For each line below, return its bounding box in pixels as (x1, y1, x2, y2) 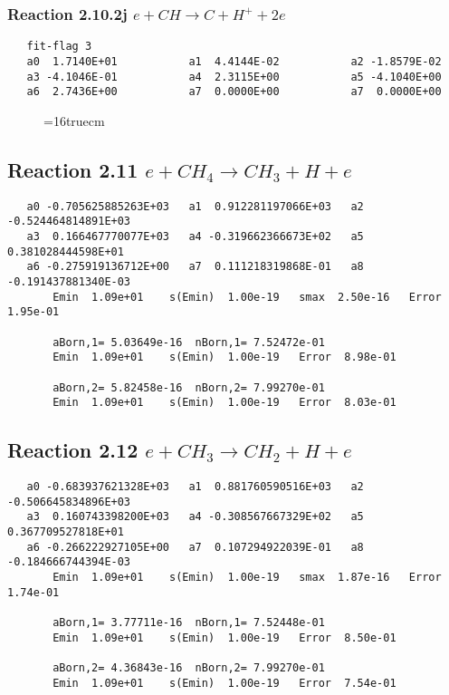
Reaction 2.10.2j (7, 2, 128, 24)
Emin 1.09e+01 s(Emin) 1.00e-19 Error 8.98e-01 (53, 351, 396, 364)
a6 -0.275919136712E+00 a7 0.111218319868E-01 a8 (26, 260, 364, 274)
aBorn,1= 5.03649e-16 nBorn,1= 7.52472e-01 (53, 335, 325, 349)
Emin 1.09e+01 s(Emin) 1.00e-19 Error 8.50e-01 (53, 631, 396, 644)
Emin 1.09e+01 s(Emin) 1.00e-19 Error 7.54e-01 (53, 676, 396, 690)
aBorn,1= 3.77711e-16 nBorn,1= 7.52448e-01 (53, 615, 325, 629)
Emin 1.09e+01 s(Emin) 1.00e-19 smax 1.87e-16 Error (53, 570, 442, 584)
